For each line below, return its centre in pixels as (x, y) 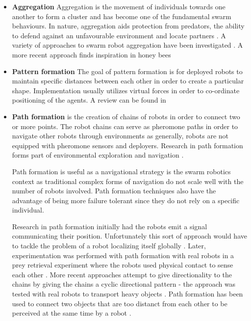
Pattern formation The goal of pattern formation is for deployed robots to (127, 71)
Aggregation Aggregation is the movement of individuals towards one (119, 6)
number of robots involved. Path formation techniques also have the (114, 191)
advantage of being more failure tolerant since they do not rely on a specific (126, 200)
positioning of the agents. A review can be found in (89, 100)
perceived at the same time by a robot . (72, 313)
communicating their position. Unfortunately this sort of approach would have (129, 236)
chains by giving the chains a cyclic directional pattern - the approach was (124, 284)
